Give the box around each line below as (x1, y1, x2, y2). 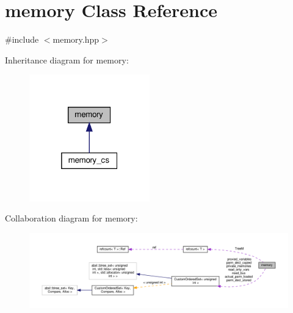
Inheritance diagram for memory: (5, 53, 129, 66)
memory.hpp (52, 33, 99, 46)
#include (5, 33, 39, 46)
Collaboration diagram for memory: (5, 212, 138, 225)
